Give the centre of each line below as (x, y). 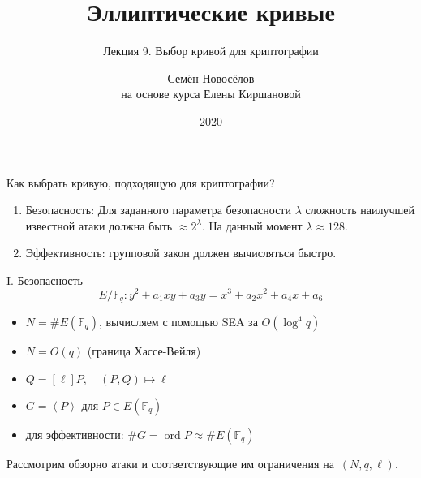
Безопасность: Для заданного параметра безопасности (158, 210)
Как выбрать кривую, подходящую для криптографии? (141, 182)
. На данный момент (252, 225)
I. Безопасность (45, 280)
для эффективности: (75, 434)
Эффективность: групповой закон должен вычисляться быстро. (181, 253)
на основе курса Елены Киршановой (211, 94)
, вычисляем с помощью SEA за (178, 321)
